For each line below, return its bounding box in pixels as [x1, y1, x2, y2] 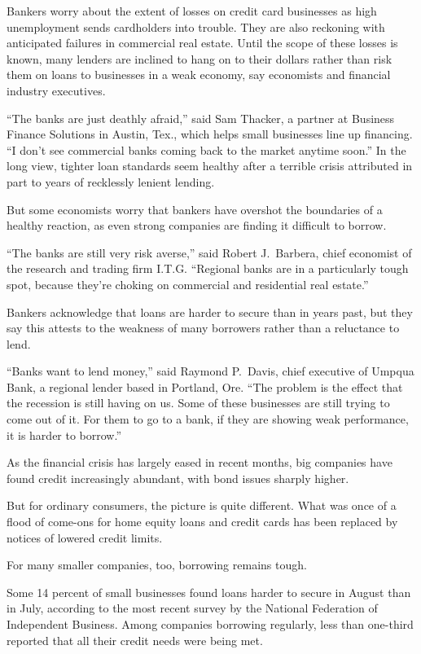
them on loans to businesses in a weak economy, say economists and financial [7, 66, 391, 83]
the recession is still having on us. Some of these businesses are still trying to [7, 394, 390, 411]
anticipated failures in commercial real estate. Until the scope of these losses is [7, 34, 398, 51]
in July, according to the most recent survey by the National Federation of [7, 599, 378, 617]
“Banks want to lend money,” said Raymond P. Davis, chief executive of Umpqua [7, 362, 414, 380]
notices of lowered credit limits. [7, 529, 163, 546]
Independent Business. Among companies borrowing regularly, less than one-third [7, 616, 414, 632]
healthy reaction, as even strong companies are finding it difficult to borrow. [7, 217, 387, 234]
